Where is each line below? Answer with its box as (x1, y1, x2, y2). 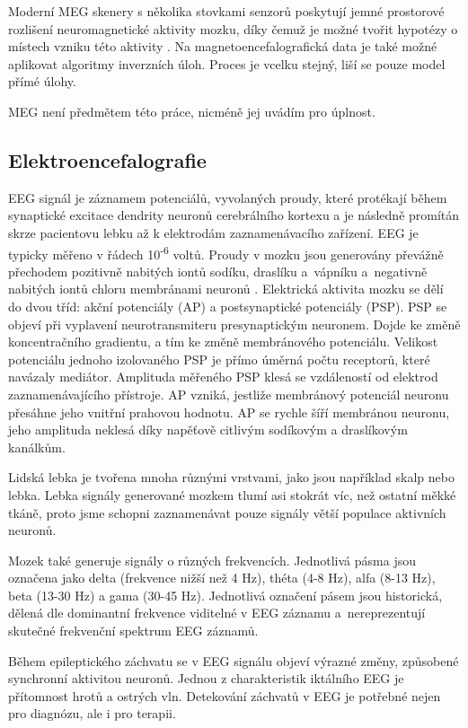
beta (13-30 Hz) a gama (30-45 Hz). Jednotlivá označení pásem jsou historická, (8, 585, 443, 604)
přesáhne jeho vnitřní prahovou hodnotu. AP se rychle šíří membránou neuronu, (8, 402, 450, 421)
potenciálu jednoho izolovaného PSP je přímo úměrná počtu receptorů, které (8, 349, 430, 368)
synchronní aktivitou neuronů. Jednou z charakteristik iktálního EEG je (8, 669, 404, 688)
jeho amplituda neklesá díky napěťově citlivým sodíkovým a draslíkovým (8, 420, 408, 439)
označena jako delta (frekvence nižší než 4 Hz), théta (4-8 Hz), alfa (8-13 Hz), (8, 568, 436, 587)
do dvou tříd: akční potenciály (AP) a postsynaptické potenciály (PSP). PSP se (8, 296, 447, 315)
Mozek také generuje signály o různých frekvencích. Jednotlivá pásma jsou (8, 550, 416, 569)
